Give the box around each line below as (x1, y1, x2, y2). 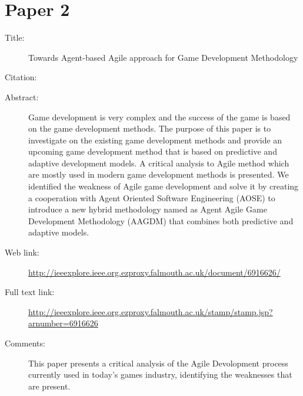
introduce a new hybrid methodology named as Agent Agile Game (28, 203, 267, 215)
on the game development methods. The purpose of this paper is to (28, 122, 271, 135)
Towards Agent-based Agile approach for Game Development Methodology (28, 51, 298, 63)
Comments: (5, 337, 45, 349)
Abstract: (5, 90, 39, 103)
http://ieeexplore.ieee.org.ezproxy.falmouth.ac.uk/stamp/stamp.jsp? (28, 305, 273, 318)
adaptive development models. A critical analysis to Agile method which (28, 156, 289, 169)
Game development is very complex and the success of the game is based (28, 110, 291, 123)
